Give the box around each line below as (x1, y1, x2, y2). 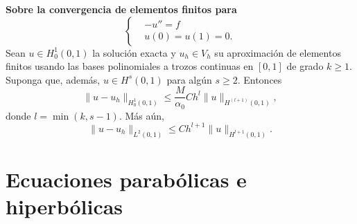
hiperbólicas (6, 192, 123, 221)
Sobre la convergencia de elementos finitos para (6, 2, 237, 16)
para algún (166, 72, 212, 86)
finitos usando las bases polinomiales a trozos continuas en (6, 59, 254, 73)
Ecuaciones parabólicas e (6, 165, 247, 194)
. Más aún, (119, 108, 164, 122)
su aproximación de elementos (214, 45, 341, 59)
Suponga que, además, (6, 72, 101, 86)
